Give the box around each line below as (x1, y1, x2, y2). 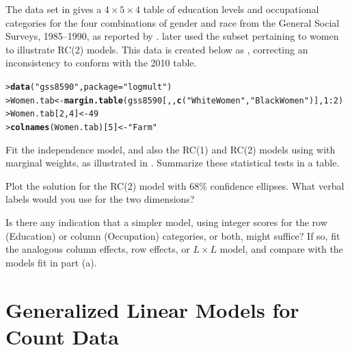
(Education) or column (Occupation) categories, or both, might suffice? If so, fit (5, 228, 340, 242)
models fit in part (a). (5, 255, 97, 269)
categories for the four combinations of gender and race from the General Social (5, 15, 340, 29)
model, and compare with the (219, 242, 343, 256)
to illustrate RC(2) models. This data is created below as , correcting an (5, 42, 308, 56)
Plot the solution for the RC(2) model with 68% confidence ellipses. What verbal (5, 178, 345, 192)
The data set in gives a (5, 2, 102, 16)
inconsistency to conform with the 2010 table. (5, 55, 197, 70)
